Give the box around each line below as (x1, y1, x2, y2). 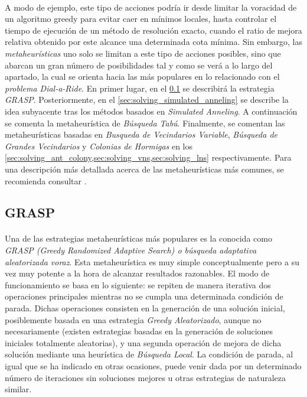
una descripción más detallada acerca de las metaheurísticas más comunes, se (5, 162, 284, 175)
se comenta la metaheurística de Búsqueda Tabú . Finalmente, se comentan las (5, 116, 285, 129)
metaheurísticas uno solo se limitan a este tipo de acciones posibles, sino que (5, 47, 281, 59)
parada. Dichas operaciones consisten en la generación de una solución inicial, (5, 302, 285, 314)
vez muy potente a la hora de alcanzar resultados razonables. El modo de (5, 267, 270, 279)
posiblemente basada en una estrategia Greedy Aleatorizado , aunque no (5, 313, 262, 326)
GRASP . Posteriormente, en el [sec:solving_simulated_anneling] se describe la (5, 93, 289, 106)
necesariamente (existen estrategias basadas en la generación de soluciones (5, 325, 273, 337)
